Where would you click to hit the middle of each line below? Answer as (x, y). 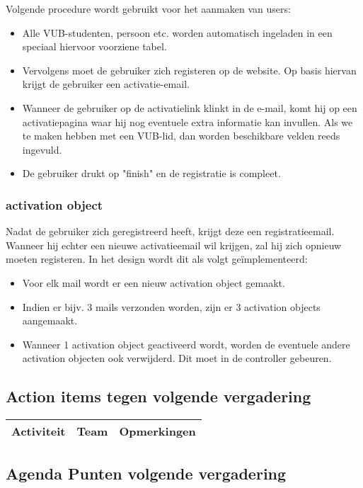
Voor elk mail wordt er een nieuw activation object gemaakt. (154, 282)
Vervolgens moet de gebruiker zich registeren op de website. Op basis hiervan (189, 70)
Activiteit (39, 431)
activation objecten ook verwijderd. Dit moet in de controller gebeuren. (177, 358)
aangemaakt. (50, 320)
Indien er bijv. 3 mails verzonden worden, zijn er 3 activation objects (171, 306)
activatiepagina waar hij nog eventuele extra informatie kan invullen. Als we (188, 121)
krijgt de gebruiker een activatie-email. (106, 84)
